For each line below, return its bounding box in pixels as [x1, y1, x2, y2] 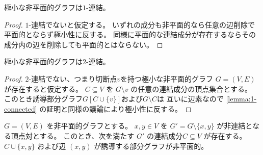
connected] [4, 103, 37, 114]
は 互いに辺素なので [157, 93, 224, 104]
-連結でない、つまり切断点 [29, 73, 117, 84]
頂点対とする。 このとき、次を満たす [11, 130, 135, 141]
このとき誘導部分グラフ [4, 93, 83, 104]
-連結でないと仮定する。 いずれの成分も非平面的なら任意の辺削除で [29, 19, 255, 30]
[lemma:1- [226, 93, 257, 104]
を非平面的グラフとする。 [46, 120, 133, 131]
